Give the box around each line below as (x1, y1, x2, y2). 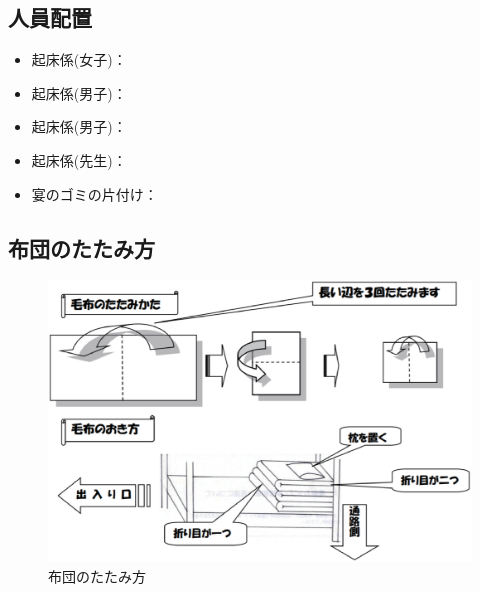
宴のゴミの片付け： (31, 183, 158, 204)
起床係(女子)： (31, 49, 127, 70)
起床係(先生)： (31, 149, 127, 170)
